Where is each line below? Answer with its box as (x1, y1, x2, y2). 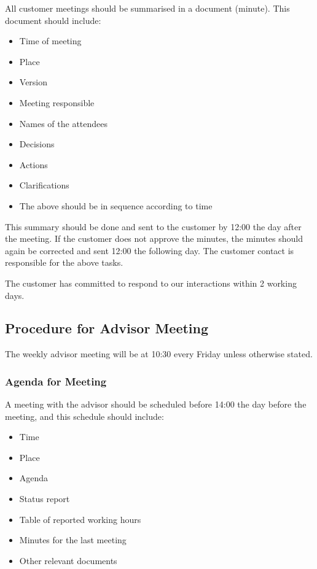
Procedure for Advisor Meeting (5, 319, 209, 338)
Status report (19, 492, 70, 505)
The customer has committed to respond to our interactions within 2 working (5, 276, 297, 289)
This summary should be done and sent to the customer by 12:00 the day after (5, 220, 302, 233)
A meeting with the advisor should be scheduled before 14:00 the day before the (5, 398, 307, 411)
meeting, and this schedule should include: (5, 409, 164, 422)
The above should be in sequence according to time (19, 199, 213, 212)
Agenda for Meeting (5, 373, 107, 389)
